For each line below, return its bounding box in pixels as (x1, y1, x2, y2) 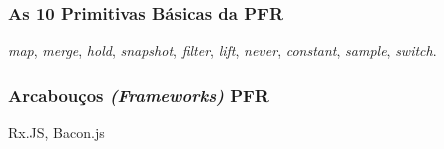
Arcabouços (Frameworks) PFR (8, 82, 269, 107)
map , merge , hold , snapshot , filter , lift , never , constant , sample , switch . (8, 40, 437, 61)
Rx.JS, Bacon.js (8, 122, 105, 143)
